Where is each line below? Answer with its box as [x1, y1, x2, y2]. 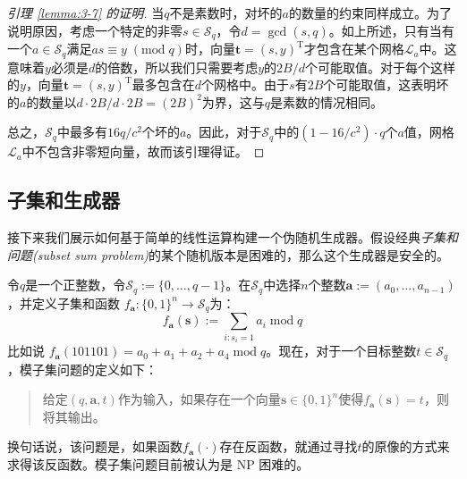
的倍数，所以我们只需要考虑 [95, 57, 259, 76]
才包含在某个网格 [303, 39, 404, 58]
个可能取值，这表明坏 [323, 75, 449, 94]
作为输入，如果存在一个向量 [117, 390, 281, 408]
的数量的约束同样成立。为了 [288, 4, 452, 21]
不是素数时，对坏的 [169, 4, 283, 21]
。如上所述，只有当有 [328, 21, 454, 39]
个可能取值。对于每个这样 [304, 57, 455, 76]
